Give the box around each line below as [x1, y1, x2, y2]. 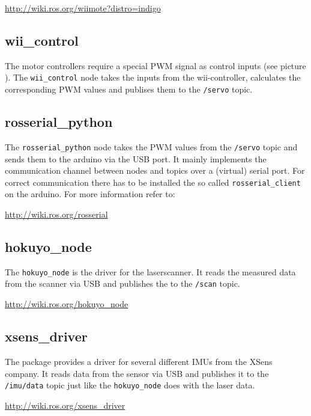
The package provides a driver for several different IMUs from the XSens [5, 355, 273, 367]
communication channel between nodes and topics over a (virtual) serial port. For [5, 164, 305, 177]
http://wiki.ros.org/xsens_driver [5, 399, 125, 411]
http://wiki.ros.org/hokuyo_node [5, 298, 128, 310]
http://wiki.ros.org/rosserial [5, 208, 108, 220]
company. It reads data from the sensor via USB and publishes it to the [5, 367, 269, 379]
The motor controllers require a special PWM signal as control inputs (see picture [5, 59, 306, 72]
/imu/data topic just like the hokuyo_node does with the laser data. [5, 379, 255, 391]
